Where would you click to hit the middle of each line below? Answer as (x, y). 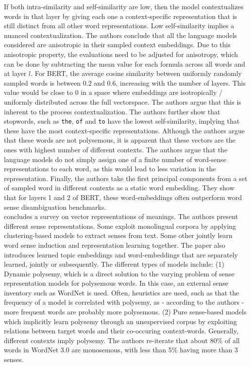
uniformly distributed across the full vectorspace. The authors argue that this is (123, 101)
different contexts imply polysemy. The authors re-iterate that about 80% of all (122, 340)
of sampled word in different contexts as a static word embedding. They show (119, 188)
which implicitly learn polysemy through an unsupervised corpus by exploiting (121, 321)
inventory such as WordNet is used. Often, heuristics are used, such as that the (122, 292)
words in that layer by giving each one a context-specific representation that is (121, 16)
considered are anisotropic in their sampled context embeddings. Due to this (117, 45)
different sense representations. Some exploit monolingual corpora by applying (120, 226)
